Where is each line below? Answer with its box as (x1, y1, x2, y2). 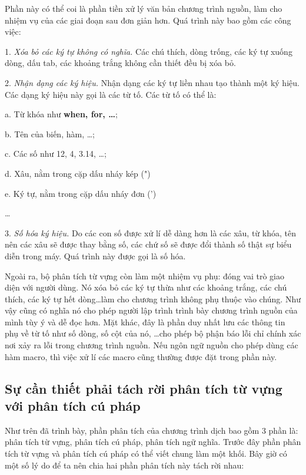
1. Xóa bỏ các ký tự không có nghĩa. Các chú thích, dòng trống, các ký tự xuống (5, 45, 292, 57)
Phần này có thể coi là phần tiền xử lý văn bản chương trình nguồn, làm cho (5, 2, 282, 14)
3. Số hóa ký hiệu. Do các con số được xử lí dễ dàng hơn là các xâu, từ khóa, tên (5, 226, 296, 239)
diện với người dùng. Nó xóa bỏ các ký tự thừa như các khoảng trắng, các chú (5, 281, 287, 293)
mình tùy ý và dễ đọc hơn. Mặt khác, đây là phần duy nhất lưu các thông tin (5, 315, 285, 328)
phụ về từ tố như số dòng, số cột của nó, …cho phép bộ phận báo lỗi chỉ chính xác (5, 327, 301, 339)
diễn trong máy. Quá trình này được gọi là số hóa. (5, 249, 186, 262)
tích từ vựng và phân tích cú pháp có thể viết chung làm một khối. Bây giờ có (5, 447, 287, 460)
